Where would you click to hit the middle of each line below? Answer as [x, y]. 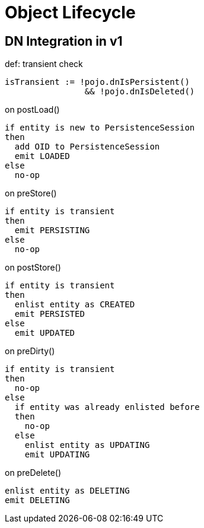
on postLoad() [32, 110]
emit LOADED [42, 156]
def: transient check [44, 64]
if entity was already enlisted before [107, 407]
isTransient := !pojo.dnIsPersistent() [97, 82]
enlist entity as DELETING [67, 491]
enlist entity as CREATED [75, 305]
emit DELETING [37, 500]
